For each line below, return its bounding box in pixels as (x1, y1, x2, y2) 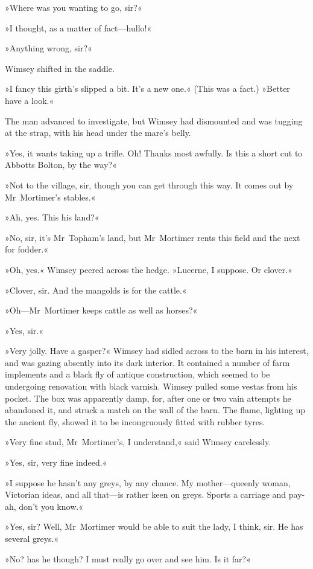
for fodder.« (5, 243, 49, 256)
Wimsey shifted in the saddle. (5, 62, 115, 74)
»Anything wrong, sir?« (5, 42, 92, 54)
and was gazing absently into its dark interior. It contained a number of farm (5, 356, 290, 368)
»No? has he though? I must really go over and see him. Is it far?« (5, 552, 251, 565)
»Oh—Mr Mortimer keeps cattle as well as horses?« (5, 304, 198, 317)
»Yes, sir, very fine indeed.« (5, 456, 107, 469)
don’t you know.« (19, 500, 83, 512)
